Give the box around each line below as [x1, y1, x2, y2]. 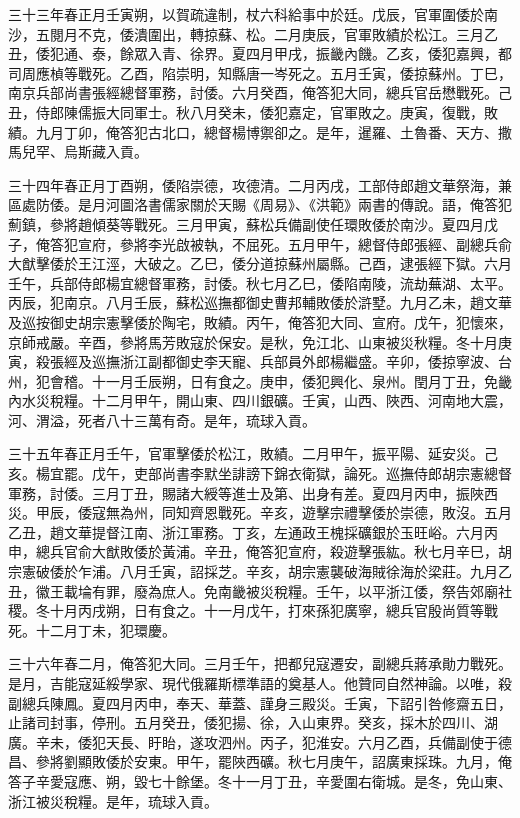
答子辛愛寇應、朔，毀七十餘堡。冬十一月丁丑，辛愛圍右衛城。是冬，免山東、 [8, 770, 512, 791]
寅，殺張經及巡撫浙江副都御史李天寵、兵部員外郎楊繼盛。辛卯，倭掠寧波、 [8, 351, 498, 372]
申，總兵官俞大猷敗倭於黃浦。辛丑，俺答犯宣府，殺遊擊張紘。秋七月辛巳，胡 [8, 541, 512, 562]
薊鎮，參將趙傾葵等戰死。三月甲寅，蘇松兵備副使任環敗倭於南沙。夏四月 [8, 213, 484, 234]
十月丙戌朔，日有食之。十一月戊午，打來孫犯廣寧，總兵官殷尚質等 [49, 600, 484, 621]
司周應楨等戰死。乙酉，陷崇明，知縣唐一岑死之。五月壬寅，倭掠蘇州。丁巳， [8, 62, 512, 83]
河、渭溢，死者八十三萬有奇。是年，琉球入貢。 [8, 409, 316, 430]
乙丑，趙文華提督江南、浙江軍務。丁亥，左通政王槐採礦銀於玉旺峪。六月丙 [8, 521, 498, 542]
